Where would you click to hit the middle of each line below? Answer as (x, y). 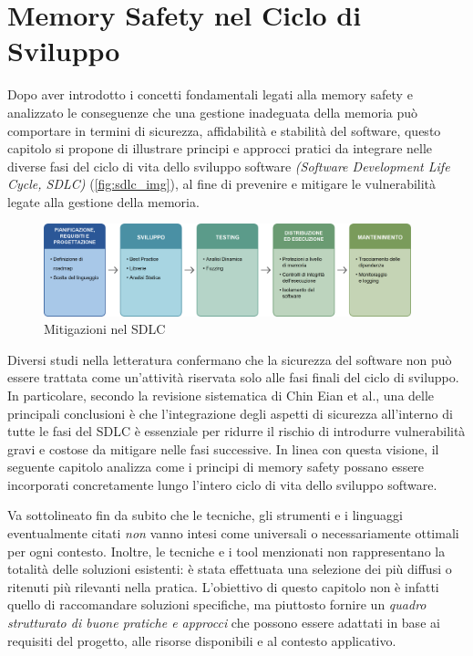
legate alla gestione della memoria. (103, 201)
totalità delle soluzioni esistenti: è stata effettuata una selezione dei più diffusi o (230, 569)
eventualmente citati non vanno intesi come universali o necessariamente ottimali (233, 533)
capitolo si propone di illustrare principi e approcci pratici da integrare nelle (220, 148)
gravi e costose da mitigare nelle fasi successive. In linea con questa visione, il (223, 448)
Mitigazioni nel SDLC (105, 329)
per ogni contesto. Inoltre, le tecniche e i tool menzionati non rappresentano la (226, 551)
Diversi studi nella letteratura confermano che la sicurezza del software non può (230, 359)
